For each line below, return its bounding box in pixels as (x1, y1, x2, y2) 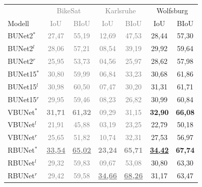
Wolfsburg (156, 5, 188, 15)
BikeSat (57, 5, 81, 15)
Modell (8, 17, 30, 28)
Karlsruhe (105, 5, 136, 15)
